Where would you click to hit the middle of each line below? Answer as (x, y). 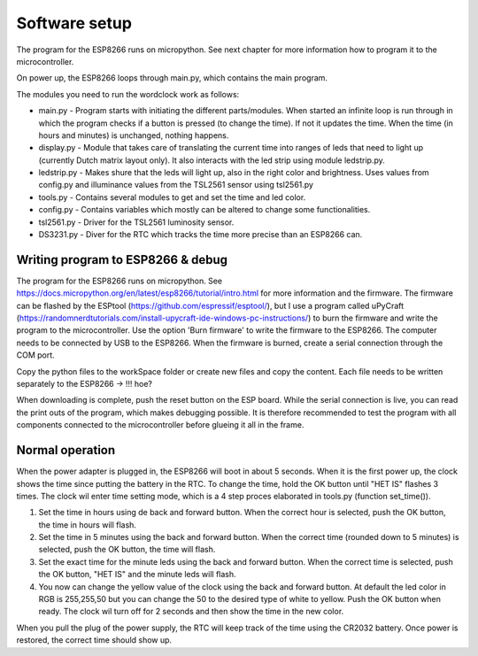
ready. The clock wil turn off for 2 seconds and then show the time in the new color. (191, 612)
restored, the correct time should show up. (94, 640)
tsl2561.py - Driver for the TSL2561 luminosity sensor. (136, 222)
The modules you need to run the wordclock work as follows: (128, 94)
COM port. (35, 355)
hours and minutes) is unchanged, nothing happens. (134, 135)
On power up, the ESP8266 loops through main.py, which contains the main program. (172, 78)
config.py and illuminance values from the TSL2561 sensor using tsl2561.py (176, 185)
